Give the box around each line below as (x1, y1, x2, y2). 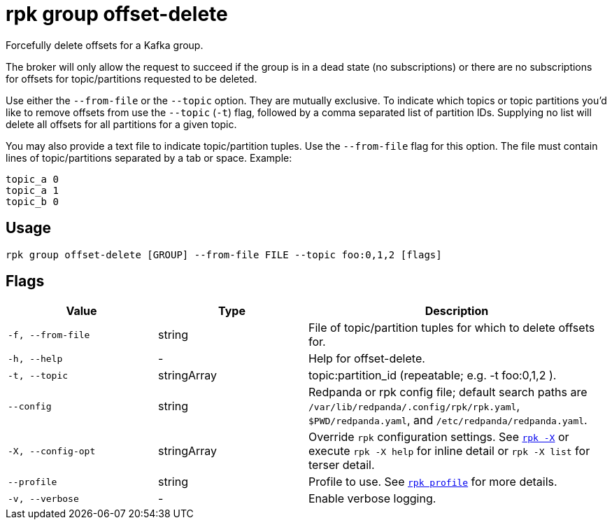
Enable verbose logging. (308, 491, 436, 506)
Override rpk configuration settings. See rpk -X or (308, 430, 569, 444)
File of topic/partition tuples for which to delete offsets (308, 321, 595, 335)
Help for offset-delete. (308, 351, 425, 366)
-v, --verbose (8, 493, 79, 504)
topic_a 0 (6, 173, 59, 185)
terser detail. (308, 458, 375, 472)
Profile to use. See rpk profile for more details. (308, 475, 557, 489)
